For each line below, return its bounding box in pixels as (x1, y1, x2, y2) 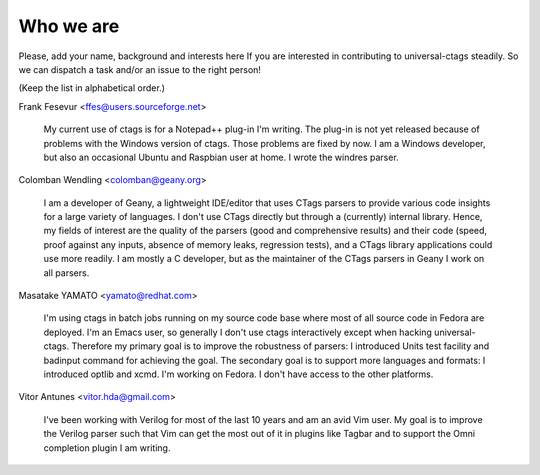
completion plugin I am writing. (43, 441, 171, 454)
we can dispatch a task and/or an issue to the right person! (18, 63, 262, 75)
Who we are (18, 15, 120, 37)
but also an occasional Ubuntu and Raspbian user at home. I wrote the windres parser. (43, 151, 399, 163)
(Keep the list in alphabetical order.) (18, 82, 165, 94)
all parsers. (43, 266, 90, 279)
